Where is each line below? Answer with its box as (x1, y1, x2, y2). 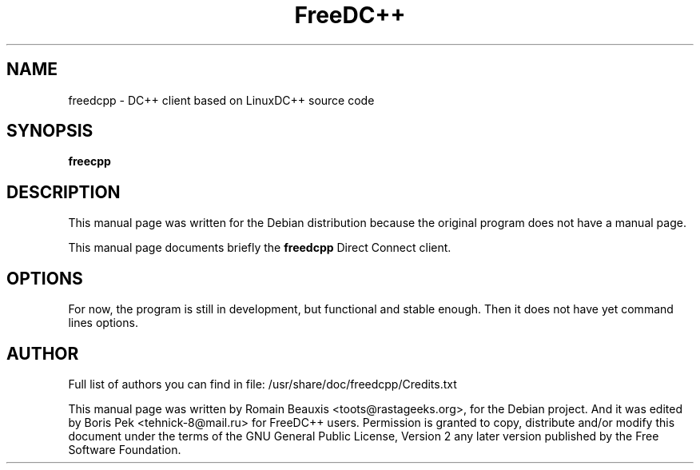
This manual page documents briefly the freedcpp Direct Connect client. (68, 241, 451, 255)
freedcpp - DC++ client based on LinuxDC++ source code (68, 93, 375, 107)
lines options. (68, 316, 138, 330)
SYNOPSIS (6, 121, 93, 141)
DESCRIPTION (6, 181, 121, 202)
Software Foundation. (68, 442, 181, 456)
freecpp (68, 154, 111, 169)
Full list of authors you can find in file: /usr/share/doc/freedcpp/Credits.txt (68, 376, 457, 391)
